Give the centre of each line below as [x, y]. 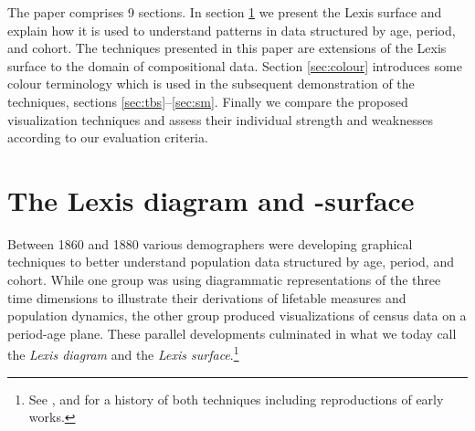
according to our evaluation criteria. [108, 137]
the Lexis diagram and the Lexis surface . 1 [123, 353]
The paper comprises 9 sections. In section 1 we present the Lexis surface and [225, 12]
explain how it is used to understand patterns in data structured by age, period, [232, 30]
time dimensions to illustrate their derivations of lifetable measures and [207, 297]
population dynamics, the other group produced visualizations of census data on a [237, 315]
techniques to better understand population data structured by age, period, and [231, 262]
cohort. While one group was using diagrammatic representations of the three [224, 280]
